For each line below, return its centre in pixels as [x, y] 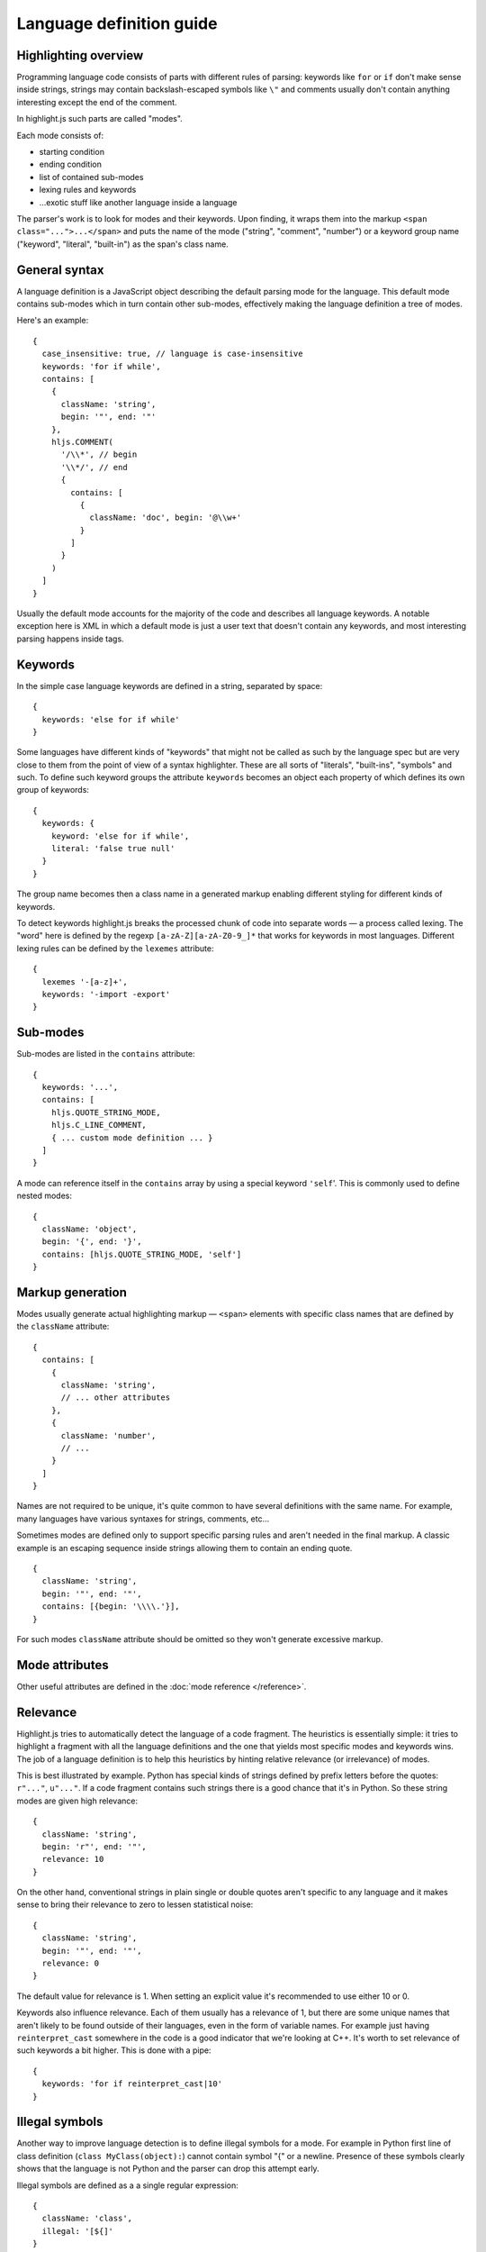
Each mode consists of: [60, 135]
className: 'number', [108, 1435]
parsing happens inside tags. [71, 639]
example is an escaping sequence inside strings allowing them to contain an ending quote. [184, 1548]
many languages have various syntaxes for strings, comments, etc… [143, 1519]
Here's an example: [53, 321]
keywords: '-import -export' [106, 994]
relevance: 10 [73, 1859]
